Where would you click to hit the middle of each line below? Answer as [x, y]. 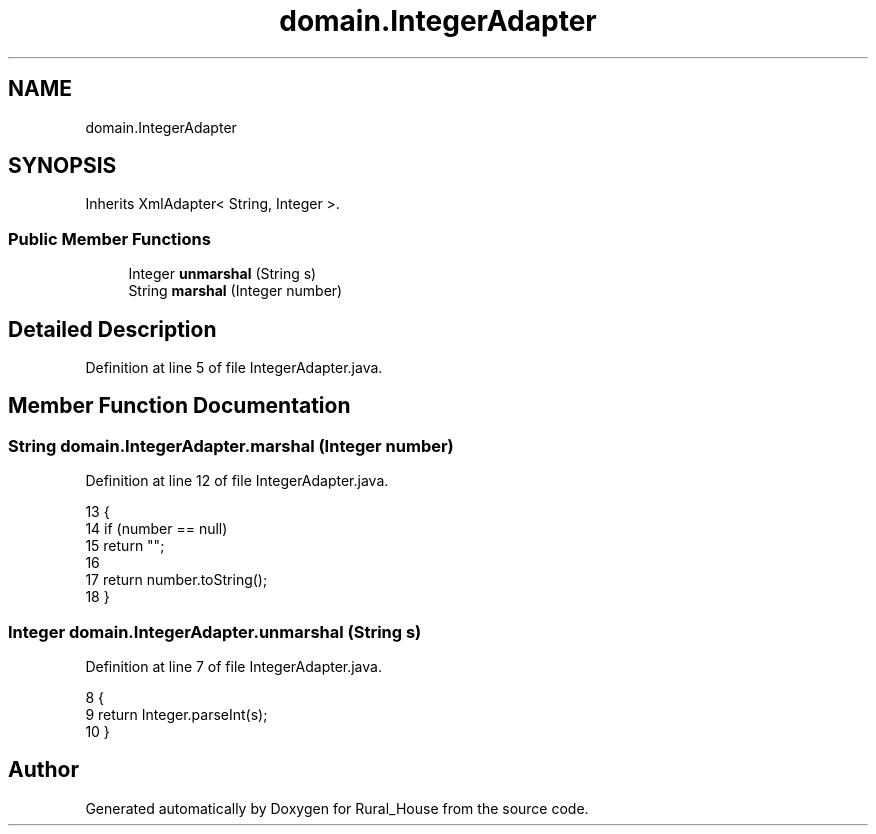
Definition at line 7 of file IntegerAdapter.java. [233, 666]
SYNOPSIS [62, 166]
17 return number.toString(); [176, 580]
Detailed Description [112, 329]
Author [43, 770]
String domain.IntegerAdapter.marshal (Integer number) [231, 445]
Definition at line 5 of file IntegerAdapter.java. [234, 368]
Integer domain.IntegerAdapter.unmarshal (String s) [215, 631]
